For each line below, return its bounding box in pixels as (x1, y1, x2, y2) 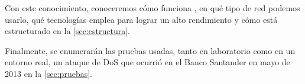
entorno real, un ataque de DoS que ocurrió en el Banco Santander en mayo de (5, 56, 290, 68)
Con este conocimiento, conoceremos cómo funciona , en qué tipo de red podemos (5, 2, 300, 14)
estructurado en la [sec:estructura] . (5, 25, 130, 37)
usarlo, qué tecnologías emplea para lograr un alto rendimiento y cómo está (5, 13, 278, 25)
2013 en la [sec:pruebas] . (5, 67, 92, 79)
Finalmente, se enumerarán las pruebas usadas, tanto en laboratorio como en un (5, 44, 296, 56)
